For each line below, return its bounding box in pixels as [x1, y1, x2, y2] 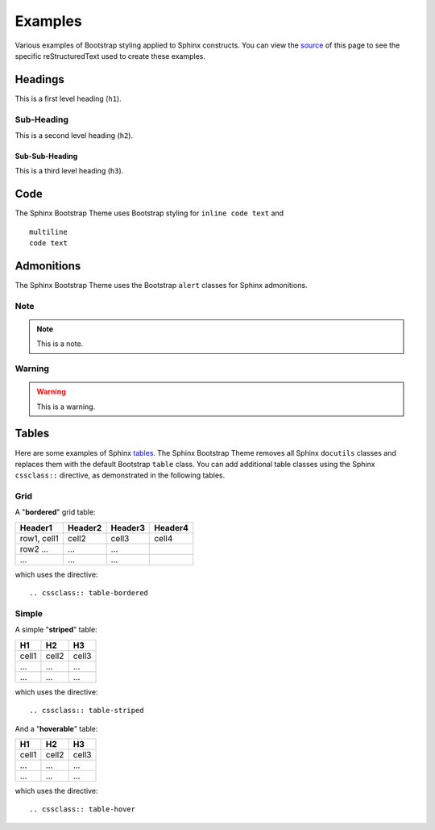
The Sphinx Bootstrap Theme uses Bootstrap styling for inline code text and [14, 208, 284, 218]
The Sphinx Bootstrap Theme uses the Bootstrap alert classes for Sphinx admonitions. [14, 280, 308, 290]
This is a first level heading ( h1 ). [14, 94, 122, 103]
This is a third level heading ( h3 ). [14, 166, 124, 176]
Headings [14, 73, 64, 86]
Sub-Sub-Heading [14, 151, 78, 161]
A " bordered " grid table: [14, 507, 96, 517]
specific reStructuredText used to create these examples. [14, 51, 205, 60]
